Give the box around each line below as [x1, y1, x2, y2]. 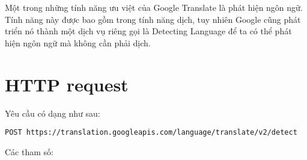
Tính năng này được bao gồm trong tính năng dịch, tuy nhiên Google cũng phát [5, 13, 301, 25]
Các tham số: [5, 145, 53, 158]
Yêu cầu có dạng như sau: [5, 106, 100, 119]
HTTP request [5, 72, 129, 96]
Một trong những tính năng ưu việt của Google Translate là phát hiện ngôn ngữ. [5, 1, 303, 13]
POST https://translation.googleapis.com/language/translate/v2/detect [5, 128, 297, 137]
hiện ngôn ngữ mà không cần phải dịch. [5, 36, 151, 49]
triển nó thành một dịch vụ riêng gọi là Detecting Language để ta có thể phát [5, 25, 292, 37]
